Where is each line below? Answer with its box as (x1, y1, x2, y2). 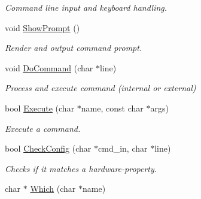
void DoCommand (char (5, 61, 93, 74)
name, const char (81, 101, 144, 114)
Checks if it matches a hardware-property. (5, 162, 157, 174)
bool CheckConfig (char (5, 142, 92, 155)
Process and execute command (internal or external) (5, 82, 196, 94)
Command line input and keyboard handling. (5, 1, 167, 13)
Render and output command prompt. (5, 41, 142, 54)
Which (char (30, 182, 76, 195)
